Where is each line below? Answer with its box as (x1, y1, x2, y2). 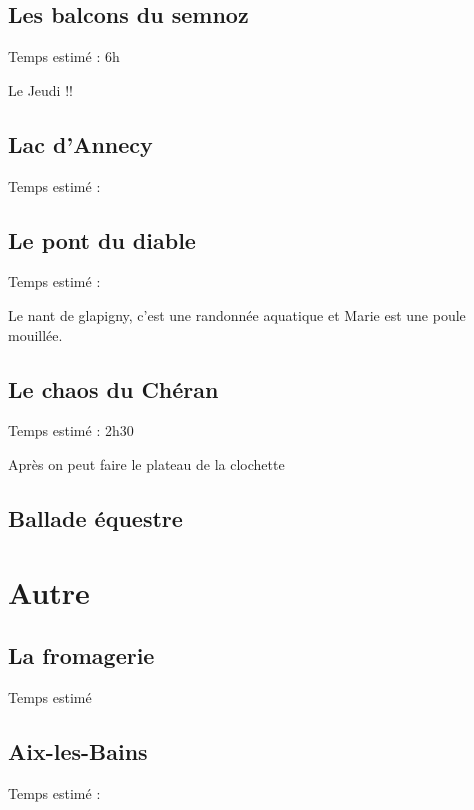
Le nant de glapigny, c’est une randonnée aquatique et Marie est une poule (8, 304, 466, 325)
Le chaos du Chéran (8, 373, 219, 404)
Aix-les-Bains (8, 735, 148, 766)
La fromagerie (8, 640, 155, 671)
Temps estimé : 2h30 (8, 420, 134, 441)
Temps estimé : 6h (8, 46, 120, 67)
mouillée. (8, 324, 63, 345)
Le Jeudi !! (8, 79, 73, 100)
